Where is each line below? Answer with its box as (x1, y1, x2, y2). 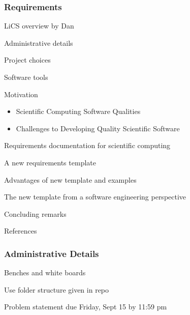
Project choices (4, 54, 51, 65)
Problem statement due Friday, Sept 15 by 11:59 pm (4, 301, 167, 312)
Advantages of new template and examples (4, 174, 137, 185)
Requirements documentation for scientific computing (4, 140, 171, 151)
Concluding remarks (4, 208, 67, 219)
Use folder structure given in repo (4, 284, 109, 295)
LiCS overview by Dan (4, 20, 74, 31)
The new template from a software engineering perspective (4, 191, 186, 202)
